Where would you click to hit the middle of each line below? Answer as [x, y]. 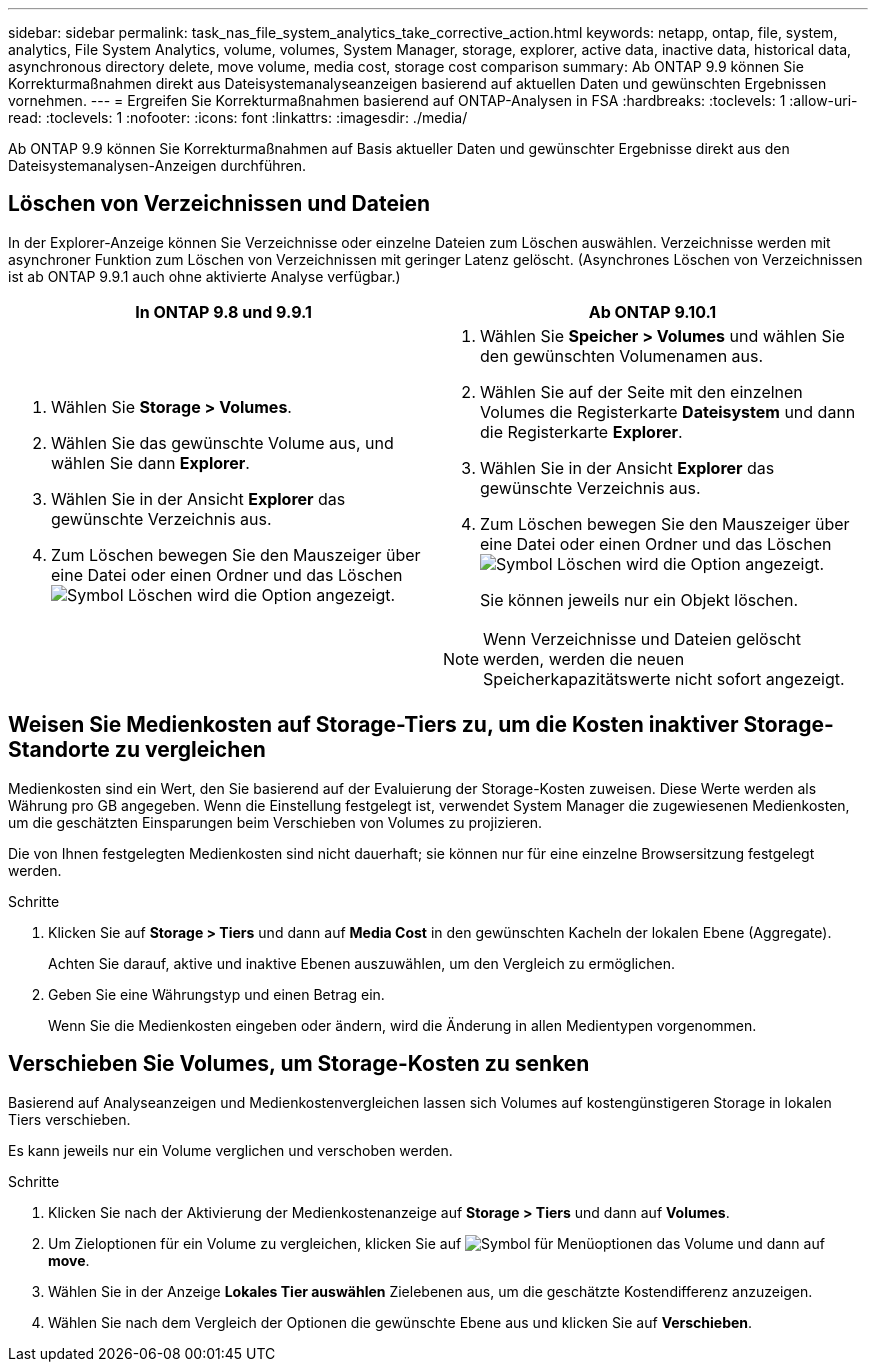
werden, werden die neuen [584, 658]
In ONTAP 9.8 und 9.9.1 [223, 311]
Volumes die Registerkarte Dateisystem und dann [668, 411]
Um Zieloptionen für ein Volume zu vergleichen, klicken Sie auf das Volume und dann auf [436, 1243]
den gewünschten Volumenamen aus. [622, 355]
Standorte [59, 750]
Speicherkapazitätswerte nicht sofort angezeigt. [664, 678]
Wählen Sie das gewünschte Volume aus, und [222, 442]
